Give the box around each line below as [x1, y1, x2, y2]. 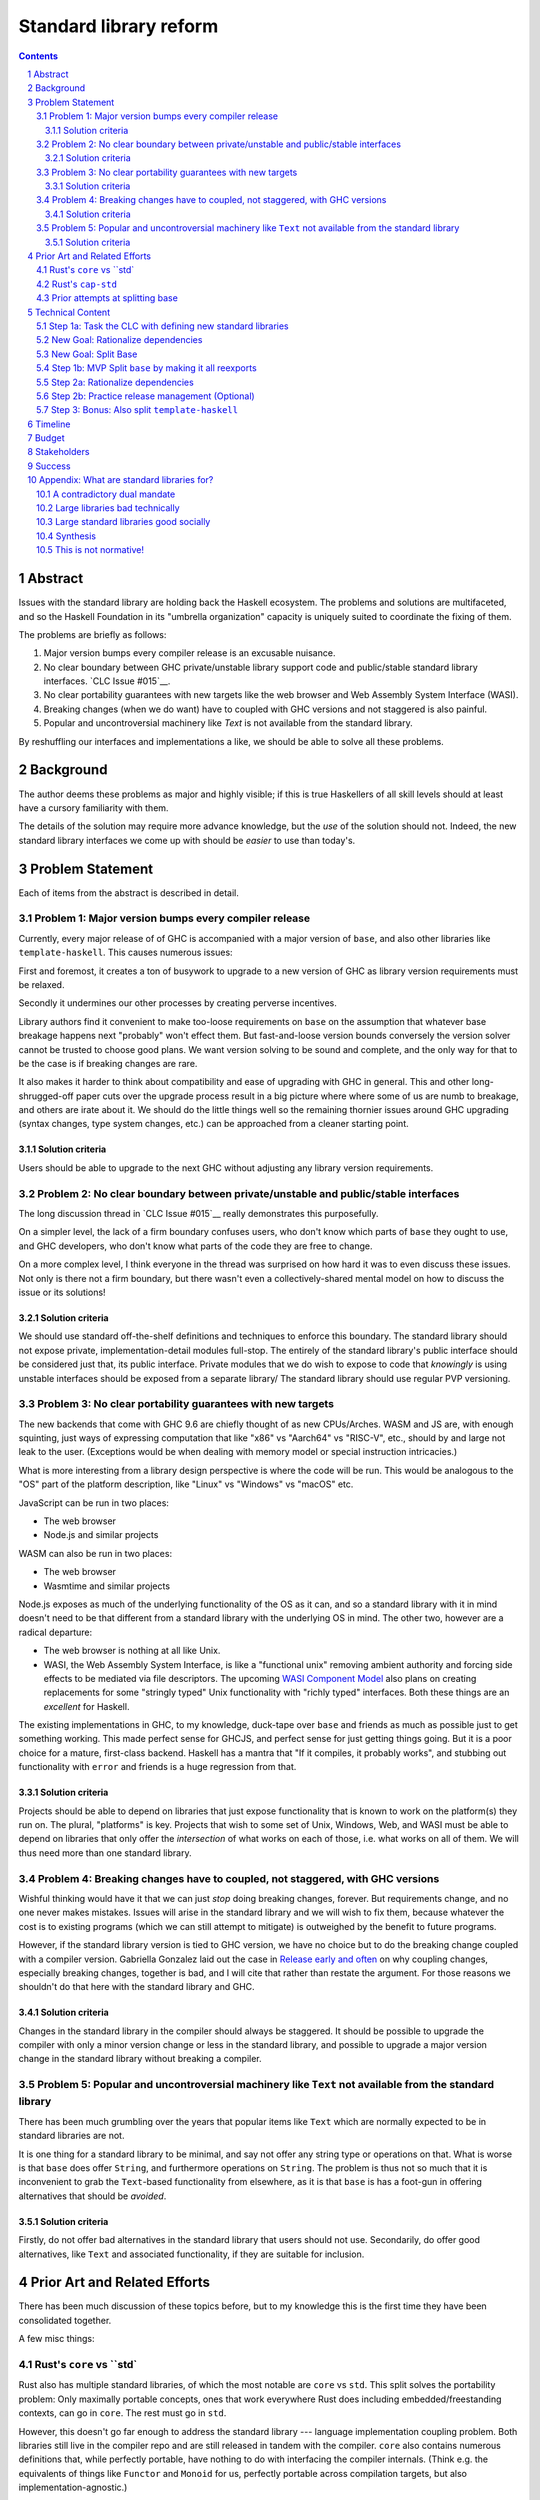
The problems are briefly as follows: [18, 628, 167, 640]
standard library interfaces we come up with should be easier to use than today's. [18, 834, 356, 846]
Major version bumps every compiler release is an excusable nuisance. [43, 647, 336, 659]
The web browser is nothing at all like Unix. [43, 1645, 221, 1657]
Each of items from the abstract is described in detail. [18, 886, 239, 899]
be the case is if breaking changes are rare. [18, 1057, 198, 1069]
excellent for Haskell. [43, 1700, 130, 1712]
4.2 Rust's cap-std [36, 278, 117, 290]
